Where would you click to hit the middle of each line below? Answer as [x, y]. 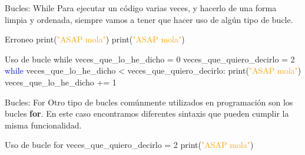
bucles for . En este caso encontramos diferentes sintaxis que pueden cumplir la [147, 113]
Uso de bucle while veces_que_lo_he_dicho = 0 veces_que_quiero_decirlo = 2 [150, 59]
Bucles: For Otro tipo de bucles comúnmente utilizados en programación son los [149, 102]
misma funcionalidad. [43, 125]
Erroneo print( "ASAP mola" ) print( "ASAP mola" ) [95, 39]
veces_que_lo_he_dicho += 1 [61, 82]
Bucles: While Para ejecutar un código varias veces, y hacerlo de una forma [141, 8]
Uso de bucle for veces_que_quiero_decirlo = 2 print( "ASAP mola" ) [129, 145]
